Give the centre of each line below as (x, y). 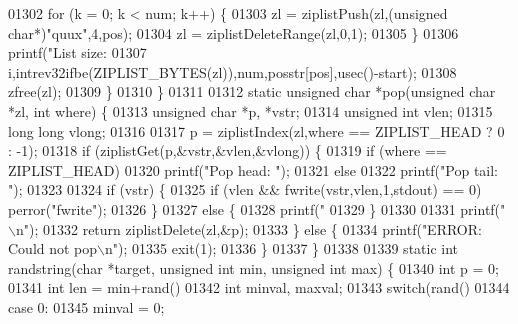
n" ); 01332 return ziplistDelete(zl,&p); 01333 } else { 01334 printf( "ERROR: (248, 228)
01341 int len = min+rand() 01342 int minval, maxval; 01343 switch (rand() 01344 (259, 287)
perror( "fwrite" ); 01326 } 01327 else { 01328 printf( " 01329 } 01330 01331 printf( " (257, 208)
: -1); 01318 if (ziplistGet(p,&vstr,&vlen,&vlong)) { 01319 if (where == (227, 150)
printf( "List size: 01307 (77, 52)
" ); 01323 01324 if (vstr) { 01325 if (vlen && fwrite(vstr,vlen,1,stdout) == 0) (245, 189)
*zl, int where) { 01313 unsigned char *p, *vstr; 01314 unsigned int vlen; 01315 (250, 110)
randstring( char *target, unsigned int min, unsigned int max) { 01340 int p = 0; (253, 267)
